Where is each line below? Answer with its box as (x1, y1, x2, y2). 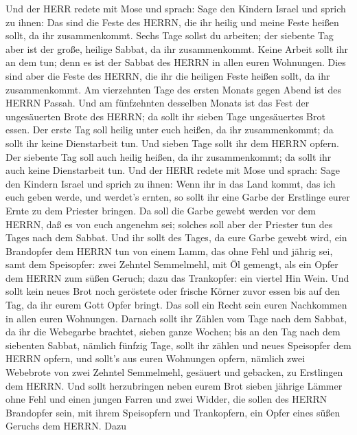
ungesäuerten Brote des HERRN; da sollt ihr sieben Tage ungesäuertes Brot (5, 109, 325, 123)
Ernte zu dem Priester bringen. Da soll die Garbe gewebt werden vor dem (5, 203, 316, 217)
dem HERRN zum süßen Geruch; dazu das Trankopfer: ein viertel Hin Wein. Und (5, 270, 349, 285)
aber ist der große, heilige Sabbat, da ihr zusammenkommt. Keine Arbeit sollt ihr (5, 41, 349, 56)
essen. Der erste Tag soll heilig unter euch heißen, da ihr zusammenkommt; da (5, 122, 334, 137)
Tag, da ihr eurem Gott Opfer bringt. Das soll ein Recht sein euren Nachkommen (5, 298, 347, 312)
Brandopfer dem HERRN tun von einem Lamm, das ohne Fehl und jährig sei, (5, 243, 333, 258)
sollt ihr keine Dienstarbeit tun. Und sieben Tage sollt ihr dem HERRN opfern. (5, 135, 339, 150)
